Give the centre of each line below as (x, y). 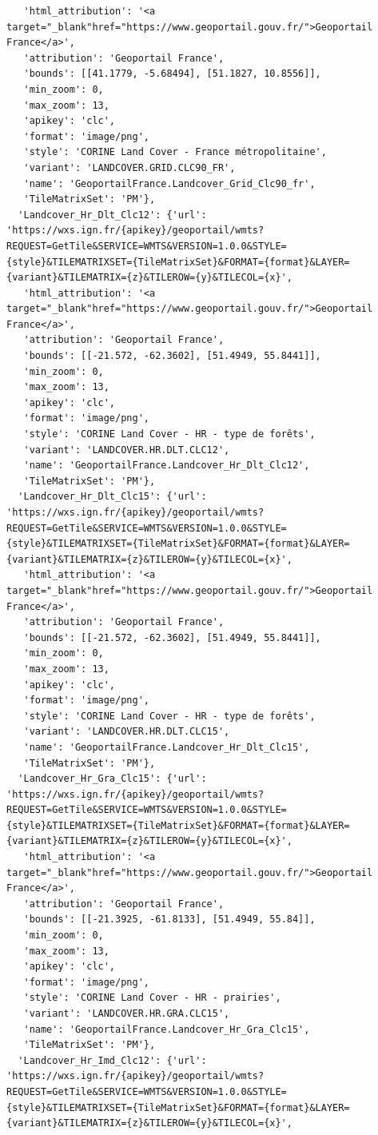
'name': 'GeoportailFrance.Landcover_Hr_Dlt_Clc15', (167, 747)
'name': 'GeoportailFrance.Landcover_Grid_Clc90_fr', (169, 183)
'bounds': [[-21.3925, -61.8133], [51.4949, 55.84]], (169, 920)
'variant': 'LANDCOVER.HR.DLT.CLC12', (127, 450)
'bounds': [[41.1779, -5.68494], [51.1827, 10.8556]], (172, 74)
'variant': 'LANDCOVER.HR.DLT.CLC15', (127, 732)
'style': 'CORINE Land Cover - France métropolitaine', (175, 152)
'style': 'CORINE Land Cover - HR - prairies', (152, 998)
